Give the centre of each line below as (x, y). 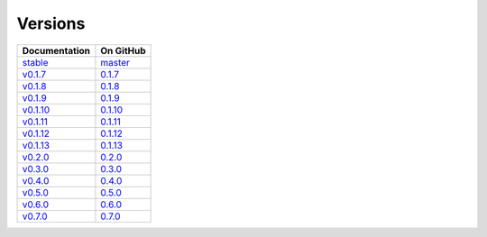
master (115, 62)
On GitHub (123, 50)
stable (35, 62)
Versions (51, 23)
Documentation (56, 50)
